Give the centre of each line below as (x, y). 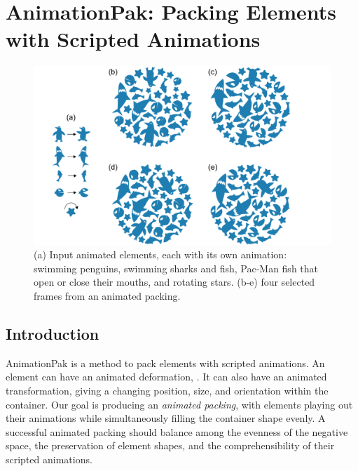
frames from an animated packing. (107, 295)
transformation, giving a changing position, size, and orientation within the (167, 390)
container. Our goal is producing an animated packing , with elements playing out (179, 404)
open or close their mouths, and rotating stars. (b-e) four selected (174, 282)
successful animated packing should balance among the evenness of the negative (177, 431)
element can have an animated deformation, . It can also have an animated (166, 377)
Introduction (53, 333)
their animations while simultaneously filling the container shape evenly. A (166, 418)
